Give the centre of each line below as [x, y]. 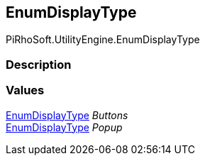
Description [39, 64]
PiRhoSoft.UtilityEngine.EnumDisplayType [103, 40]
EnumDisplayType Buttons [67, 115]
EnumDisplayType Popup [64, 127]
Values [25, 90]
